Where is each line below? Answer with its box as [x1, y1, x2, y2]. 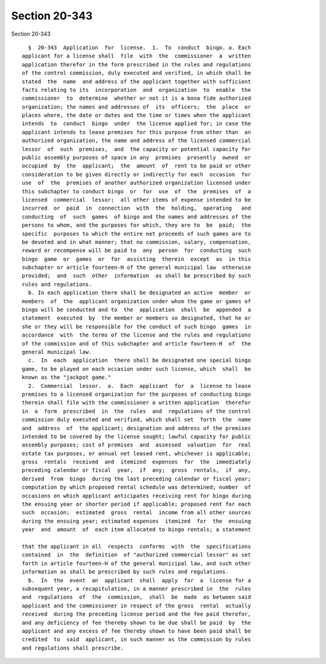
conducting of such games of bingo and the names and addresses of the [22, 213, 251, 220]
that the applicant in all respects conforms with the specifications [22, 543, 251, 550]
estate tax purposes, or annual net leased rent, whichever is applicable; [22, 450, 251, 457]
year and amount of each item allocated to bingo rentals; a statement [22, 526, 251, 533]
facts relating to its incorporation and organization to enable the [22, 86, 251, 93]
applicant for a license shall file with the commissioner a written [22, 53, 251, 60]
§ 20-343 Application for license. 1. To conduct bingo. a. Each [28, 44, 251, 51]
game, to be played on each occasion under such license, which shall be [22, 366, 251, 372]
